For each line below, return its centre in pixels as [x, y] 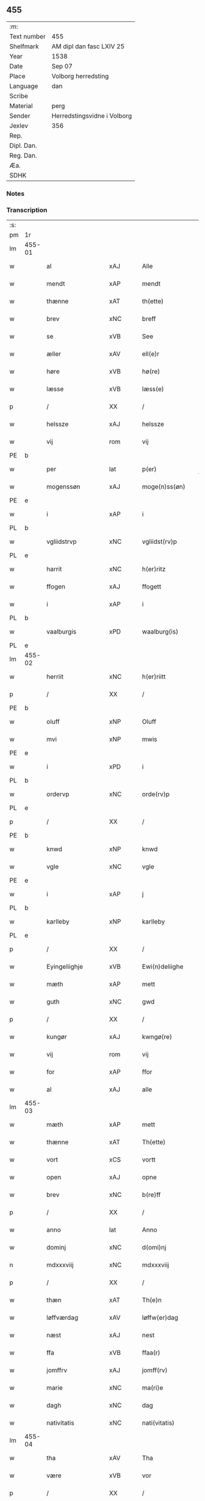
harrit [54, 569]
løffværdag [62, 1318]
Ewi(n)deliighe [163, 967]
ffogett [152, 587]
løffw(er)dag [160, 1318]
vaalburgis [62, 632]
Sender [20, 115]
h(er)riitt [154, 677]
